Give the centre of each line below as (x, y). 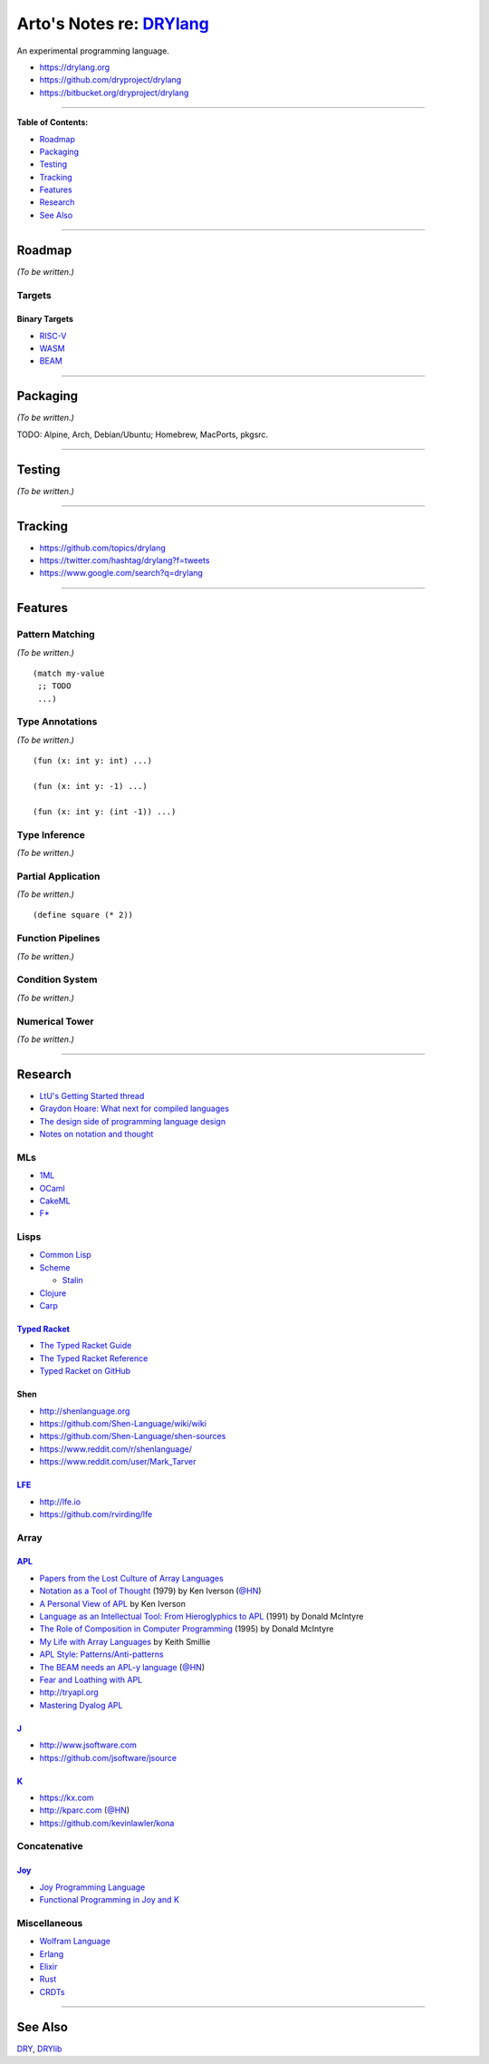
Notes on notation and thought (96, 1134)
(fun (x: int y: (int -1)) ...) (105, 811)
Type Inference (51, 834)
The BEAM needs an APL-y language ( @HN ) (122, 1667)
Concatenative (50, 1846)
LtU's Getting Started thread (92, 1095)
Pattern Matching (56, 635)
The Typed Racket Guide (86, 1346)
